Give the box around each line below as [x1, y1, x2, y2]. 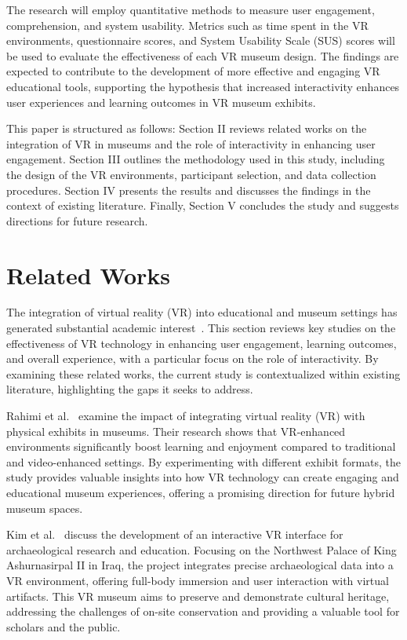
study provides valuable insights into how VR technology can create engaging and [6, 469, 399, 485]
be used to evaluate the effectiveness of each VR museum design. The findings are [6, 47, 399, 64]
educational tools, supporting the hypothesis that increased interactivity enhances [6, 78, 400, 94]
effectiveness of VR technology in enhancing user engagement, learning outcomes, [6, 335, 397, 351]
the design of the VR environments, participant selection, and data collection [6, 166, 376, 182]
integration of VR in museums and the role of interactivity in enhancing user [6, 135, 376, 152]
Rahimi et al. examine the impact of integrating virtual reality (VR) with [6, 408, 365, 423]
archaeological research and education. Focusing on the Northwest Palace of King [6, 541, 397, 558]
